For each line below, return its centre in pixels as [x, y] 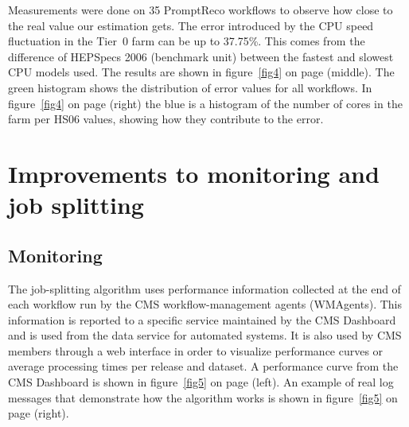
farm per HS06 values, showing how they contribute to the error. [166, 119]
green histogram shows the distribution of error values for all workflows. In [190, 87]
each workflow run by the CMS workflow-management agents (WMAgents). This [205, 304]
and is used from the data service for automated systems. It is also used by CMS [205, 335]
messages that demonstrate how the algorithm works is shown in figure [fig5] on [203, 397]
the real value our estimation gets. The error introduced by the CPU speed [191, 25]
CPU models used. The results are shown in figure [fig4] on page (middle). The [201, 72]
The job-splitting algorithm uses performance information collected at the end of [204, 288]
